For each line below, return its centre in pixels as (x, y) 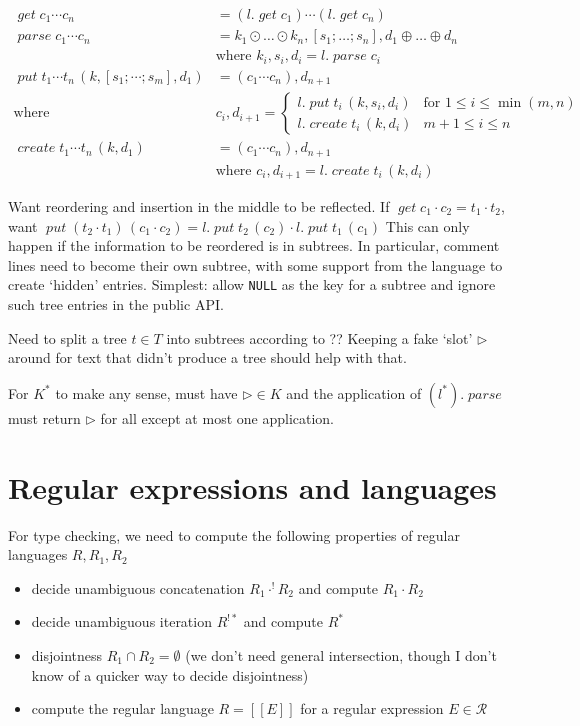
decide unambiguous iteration (121, 621)
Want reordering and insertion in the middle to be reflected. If (199, 206)
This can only (427, 225)
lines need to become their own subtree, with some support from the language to (255, 264)
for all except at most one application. (217, 417)
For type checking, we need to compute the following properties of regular (234, 534)
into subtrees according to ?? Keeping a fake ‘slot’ (319, 337)
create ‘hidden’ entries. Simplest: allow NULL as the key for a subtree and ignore (252, 284)
